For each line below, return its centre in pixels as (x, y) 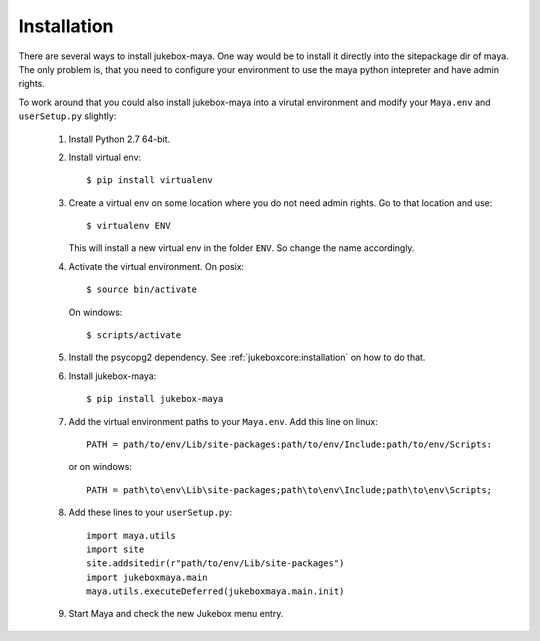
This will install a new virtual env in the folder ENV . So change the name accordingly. (241, 248)
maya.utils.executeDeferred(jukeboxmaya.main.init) (215, 591)
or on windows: (100, 467)
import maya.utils (131, 535)
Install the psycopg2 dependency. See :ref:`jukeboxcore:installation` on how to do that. (247, 357)
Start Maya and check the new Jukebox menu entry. (176, 614)
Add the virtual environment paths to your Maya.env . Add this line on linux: (223, 421)
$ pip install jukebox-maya (155, 399)
